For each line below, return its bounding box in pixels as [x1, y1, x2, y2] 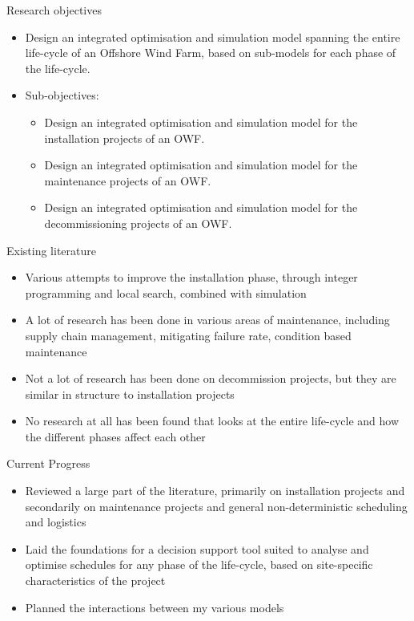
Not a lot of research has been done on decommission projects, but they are [25, 370, 396, 387]
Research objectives [6, 2, 102, 18]
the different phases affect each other [25, 428, 206, 444]
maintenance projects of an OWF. [44, 172, 211, 189]
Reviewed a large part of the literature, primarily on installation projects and [25, 482, 405, 499]
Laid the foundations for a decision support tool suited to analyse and [25, 540, 369, 557]
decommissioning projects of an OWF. [44, 214, 232, 231]
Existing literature [6, 241, 96, 258]
